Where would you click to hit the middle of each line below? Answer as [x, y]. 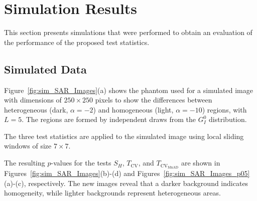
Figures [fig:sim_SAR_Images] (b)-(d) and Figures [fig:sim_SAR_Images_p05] [127, 173]
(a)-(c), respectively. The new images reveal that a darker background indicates [126, 183]
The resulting [25, 163]
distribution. [228, 119]
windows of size [28, 146]
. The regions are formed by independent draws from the [109, 119]
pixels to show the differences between [154, 100]
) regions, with [224, 109]
